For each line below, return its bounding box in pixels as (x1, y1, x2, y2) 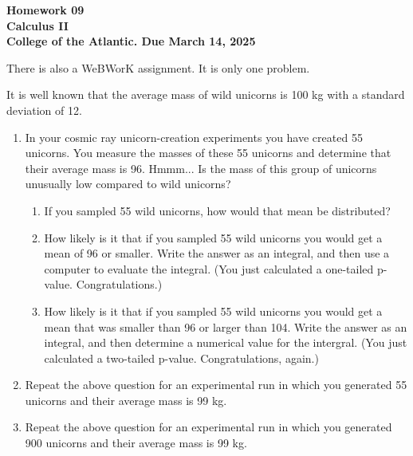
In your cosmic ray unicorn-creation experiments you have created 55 (25, 128, 363, 145)
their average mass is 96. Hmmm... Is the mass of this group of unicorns (25, 159, 377, 176)
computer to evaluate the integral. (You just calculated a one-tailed (44, 260, 374, 277)
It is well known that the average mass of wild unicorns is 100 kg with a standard (6, 86, 405, 103)
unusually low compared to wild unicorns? (25, 175, 231, 192)
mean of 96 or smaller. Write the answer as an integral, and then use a (44, 245, 390, 261)
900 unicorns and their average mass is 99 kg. (25, 434, 247, 451)
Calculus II (6, 17, 69, 33)
